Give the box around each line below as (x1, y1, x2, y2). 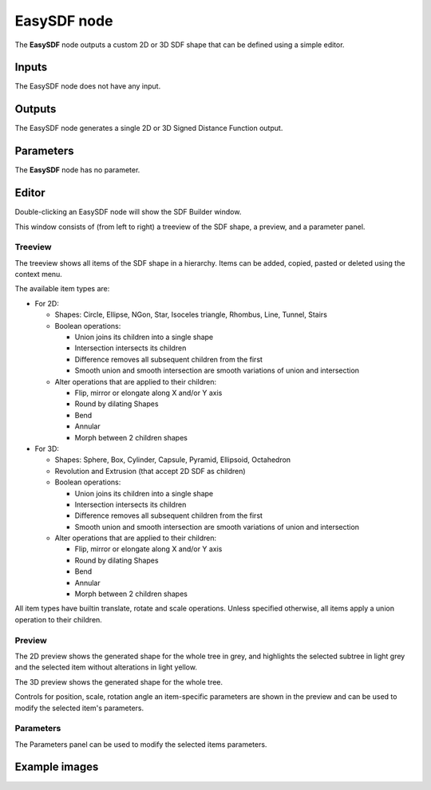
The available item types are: (14, 284, 110, 294)
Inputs (14, 61, 48, 74)
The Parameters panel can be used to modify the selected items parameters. (14, 739, 267, 749)
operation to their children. (14, 614, 103, 624)
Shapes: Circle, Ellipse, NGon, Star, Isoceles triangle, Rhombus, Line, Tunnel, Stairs (54, 310, 327, 319)
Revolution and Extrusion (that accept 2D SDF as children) (54, 466, 247, 476)
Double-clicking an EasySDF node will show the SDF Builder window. (14, 207, 242, 217)
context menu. (14, 270, 63, 279)
